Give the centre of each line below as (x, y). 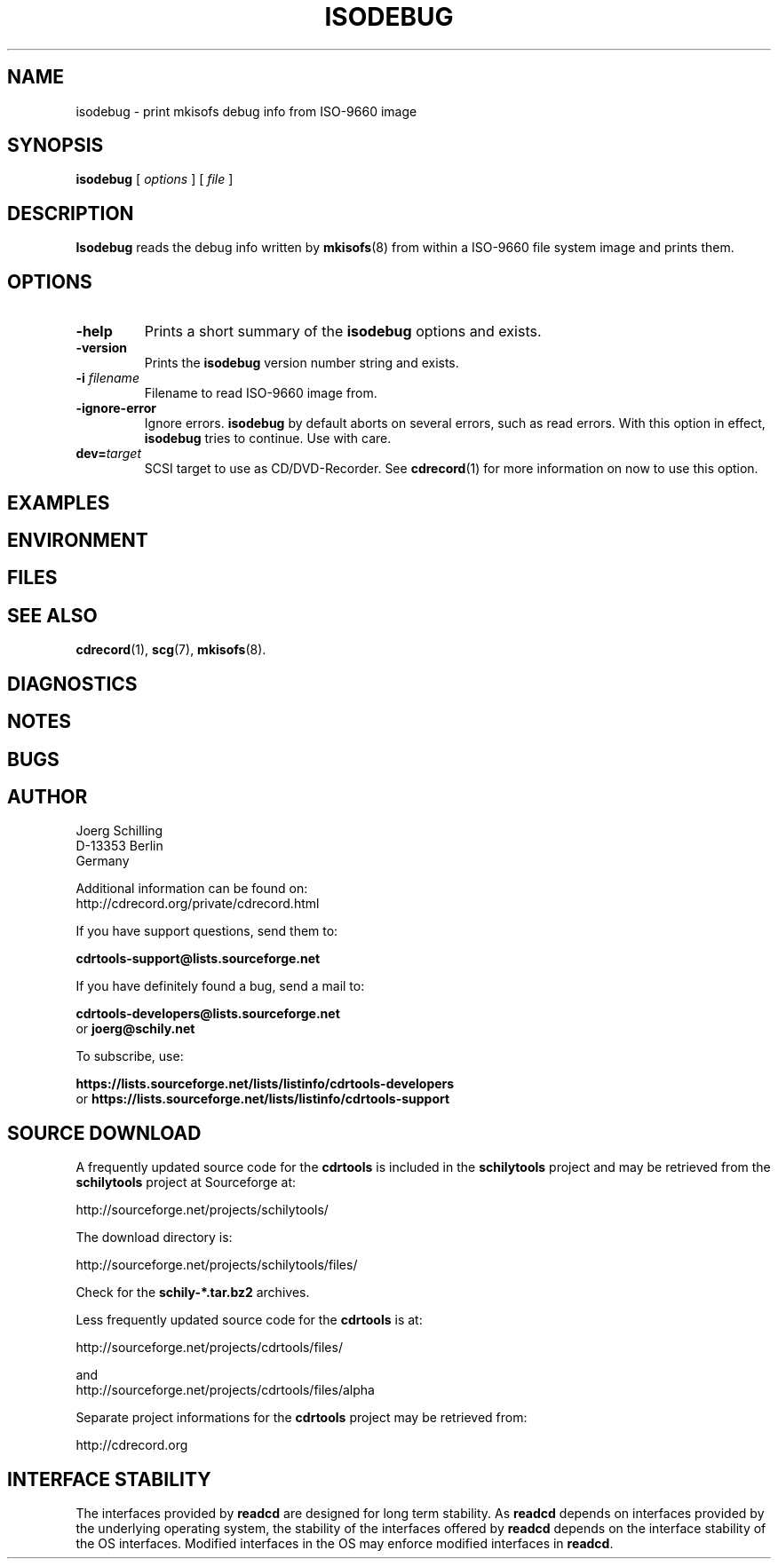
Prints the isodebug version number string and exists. (302, 363)
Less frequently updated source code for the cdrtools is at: (249, 1320)
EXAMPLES (59, 502)
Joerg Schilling (119, 831)
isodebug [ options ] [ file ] (155, 179)
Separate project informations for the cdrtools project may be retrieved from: (302, 1418)
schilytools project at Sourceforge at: (186, 1182)
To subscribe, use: (130, 1056)
